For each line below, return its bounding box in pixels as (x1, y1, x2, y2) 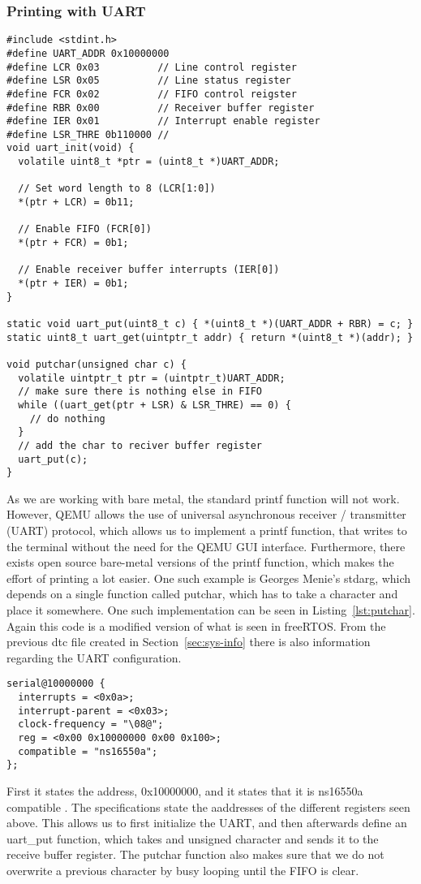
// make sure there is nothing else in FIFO (18, 386, 262, 398)
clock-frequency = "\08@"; (18, 718, 164, 731)
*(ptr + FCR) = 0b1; (18, 237, 129, 249)
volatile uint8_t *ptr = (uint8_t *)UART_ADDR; (18, 156, 280, 168)
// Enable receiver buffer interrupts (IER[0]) (18, 264, 280, 276)
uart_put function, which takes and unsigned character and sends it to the (6, 830, 379, 847)
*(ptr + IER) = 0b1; (18, 278, 129, 290)
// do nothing (29, 412, 105, 425)
